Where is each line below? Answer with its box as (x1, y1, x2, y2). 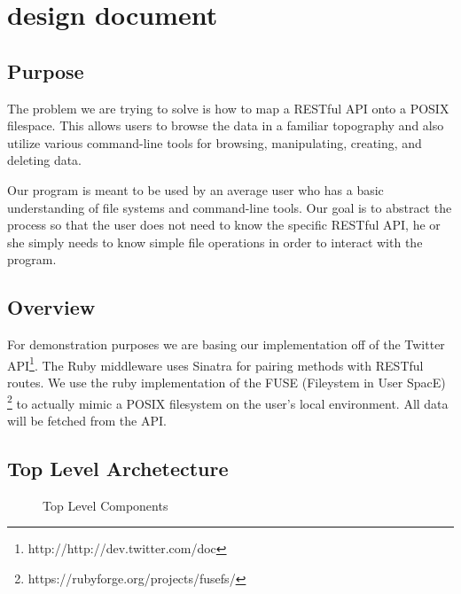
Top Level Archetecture (7, 454, 229, 481)
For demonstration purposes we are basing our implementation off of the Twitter (7, 335, 445, 354)
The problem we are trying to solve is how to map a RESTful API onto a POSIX (7, 98, 449, 117)
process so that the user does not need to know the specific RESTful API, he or (7, 215, 441, 234)
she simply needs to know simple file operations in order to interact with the (7, 232, 423, 251)
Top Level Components (43, 496, 168, 514)
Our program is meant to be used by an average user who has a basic (7, 180, 384, 199)
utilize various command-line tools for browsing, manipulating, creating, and (7, 133, 422, 152)
